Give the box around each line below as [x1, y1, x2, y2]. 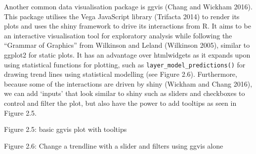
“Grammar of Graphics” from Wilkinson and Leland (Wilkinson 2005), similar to [4, 40, 250, 50]
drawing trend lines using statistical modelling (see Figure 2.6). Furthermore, [4, 69, 237, 79]
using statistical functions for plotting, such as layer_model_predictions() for [4, 59, 246, 69]
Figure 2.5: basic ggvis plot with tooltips [4, 124, 127, 134]
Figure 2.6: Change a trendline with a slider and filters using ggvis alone [4, 140, 223, 151]
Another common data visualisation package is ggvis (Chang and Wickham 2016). [4, 1, 253, 11]
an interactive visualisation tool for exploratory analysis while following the [4, 30, 232, 40]
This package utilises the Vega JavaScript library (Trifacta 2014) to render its [4, 11, 240, 21]
